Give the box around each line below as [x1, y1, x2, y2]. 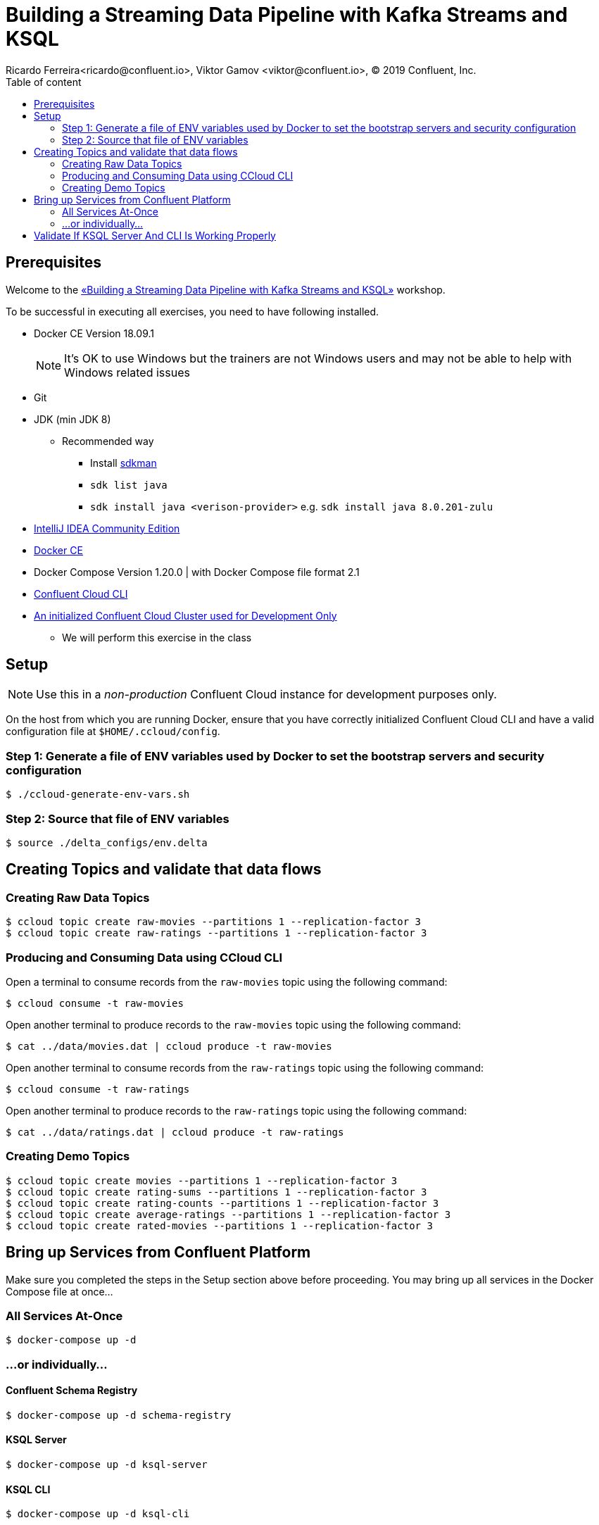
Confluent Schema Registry [6, 1384, 138, 1397]
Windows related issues [64, 365, 190, 379]
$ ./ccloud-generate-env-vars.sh [6, 789, 190, 801]
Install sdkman [90, 456, 157, 469]
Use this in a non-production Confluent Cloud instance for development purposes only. [36, 687, 497, 702]
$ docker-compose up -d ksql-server [6, 1459, 208, 1471]
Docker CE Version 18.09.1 [34, 327, 154, 339]
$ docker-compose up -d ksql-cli [6, 1508, 190, 1520]
